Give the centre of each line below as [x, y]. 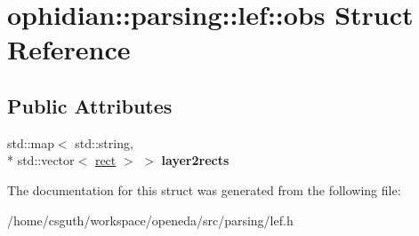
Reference [69, 49]
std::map [31, 142]
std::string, [104, 142]
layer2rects [195, 160]
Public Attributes [90, 105]
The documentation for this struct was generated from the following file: [204, 189]
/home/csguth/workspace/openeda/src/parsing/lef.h [150, 220]
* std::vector [41, 160]
